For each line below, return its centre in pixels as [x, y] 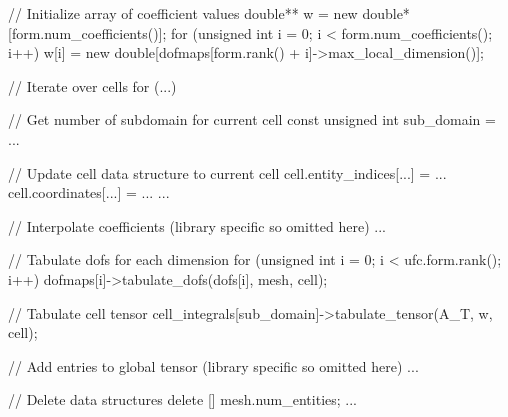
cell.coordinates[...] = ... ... [89, 192]
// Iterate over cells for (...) [92, 85]
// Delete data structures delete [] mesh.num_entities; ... [182, 399]
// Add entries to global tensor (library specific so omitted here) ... [213, 365]
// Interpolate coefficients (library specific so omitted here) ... [197, 225]
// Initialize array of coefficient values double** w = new [183, 13]
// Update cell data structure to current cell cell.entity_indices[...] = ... [227, 172]
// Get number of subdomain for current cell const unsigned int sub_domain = [252, 119]
